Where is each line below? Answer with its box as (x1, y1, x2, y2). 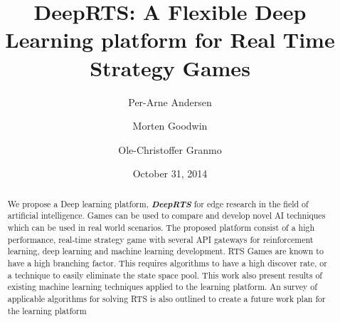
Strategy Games (90, 53, 250, 82)
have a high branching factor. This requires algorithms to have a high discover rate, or (7, 256, 327, 269)
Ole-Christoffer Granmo (118, 142, 222, 157)
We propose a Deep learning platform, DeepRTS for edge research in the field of (7, 197, 309, 210)
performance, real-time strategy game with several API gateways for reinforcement (7, 233, 314, 245)
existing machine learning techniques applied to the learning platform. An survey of (7, 281, 317, 293)
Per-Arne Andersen (128, 94, 212, 109)
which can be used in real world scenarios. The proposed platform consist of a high (7, 221, 315, 233)
